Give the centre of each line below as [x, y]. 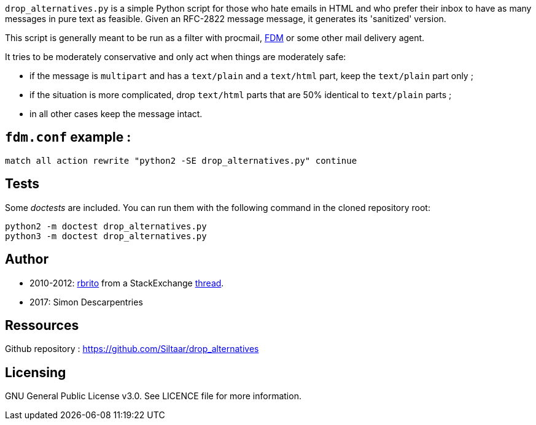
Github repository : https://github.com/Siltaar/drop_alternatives [132, 349]
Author [27, 259]
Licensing [36, 372]
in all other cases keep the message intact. [116, 114]
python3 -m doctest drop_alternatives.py [106, 236]
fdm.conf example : [68, 137]
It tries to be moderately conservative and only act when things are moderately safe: [176, 57]
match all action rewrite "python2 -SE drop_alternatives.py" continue [181, 160]
